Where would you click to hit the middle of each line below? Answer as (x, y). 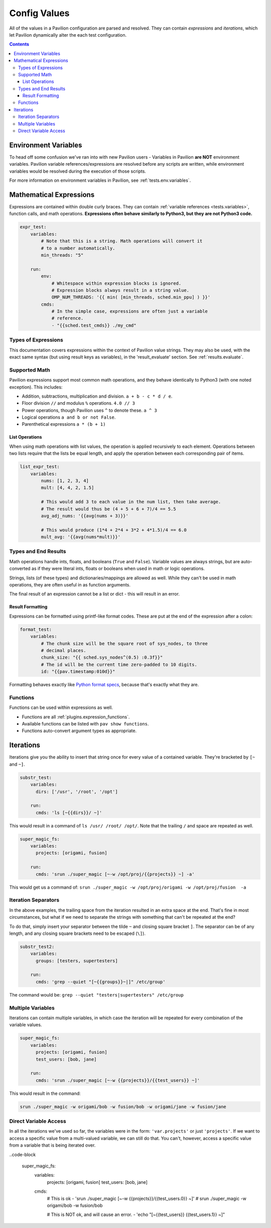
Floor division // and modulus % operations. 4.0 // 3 (79, 403)
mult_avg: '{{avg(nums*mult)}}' (81, 537)
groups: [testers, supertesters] (77, 961)
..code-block (23, 1154)
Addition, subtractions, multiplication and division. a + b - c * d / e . (97, 396)
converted (20, 569)
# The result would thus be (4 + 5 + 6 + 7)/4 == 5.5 (108, 509)
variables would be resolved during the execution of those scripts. (78, 171)
